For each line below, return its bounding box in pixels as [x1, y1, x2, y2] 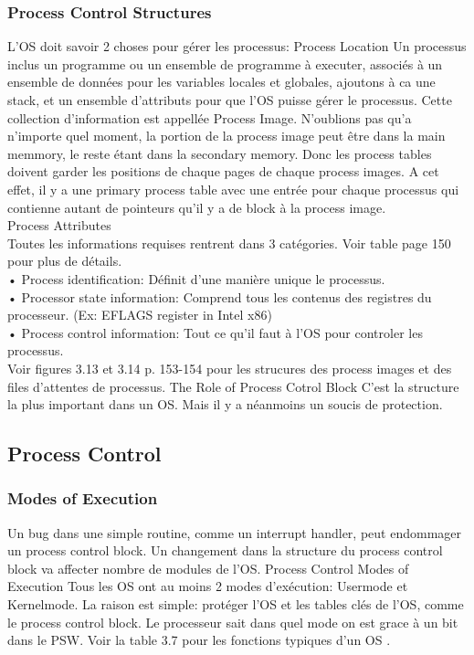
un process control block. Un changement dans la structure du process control [7, 541, 443, 560]
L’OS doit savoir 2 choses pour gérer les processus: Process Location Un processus [7, 37, 467, 56]
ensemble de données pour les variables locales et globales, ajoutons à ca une [7, 72, 436, 91]
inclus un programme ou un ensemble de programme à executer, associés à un [7, 54, 443, 73]
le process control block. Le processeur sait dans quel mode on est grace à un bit [7, 612, 458, 631]
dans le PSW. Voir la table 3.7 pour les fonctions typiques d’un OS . [7, 630, 391, 650]
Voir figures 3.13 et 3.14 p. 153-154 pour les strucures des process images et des [7, 358, 452, 377]
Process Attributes [7, 216, 111, 235]
